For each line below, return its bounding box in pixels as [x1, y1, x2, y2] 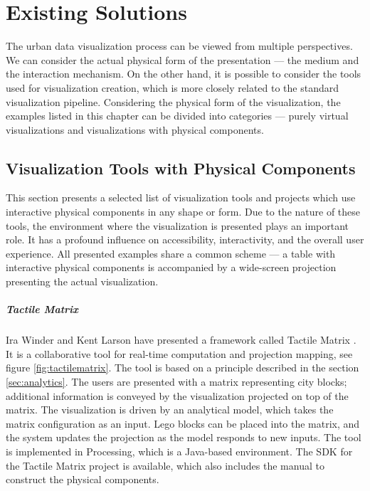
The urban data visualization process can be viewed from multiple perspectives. [6, 38, 353, 53]
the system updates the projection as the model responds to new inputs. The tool [6, 430, 361, 445]
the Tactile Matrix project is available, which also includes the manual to [6, 458, 324, 472]
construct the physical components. [6, 472, 159, 487]
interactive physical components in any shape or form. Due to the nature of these [6, 204, 361, 219]
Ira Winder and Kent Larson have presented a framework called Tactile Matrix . [6, 332, 356, 347]
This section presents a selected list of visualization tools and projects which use [6, 190, 356, 205]
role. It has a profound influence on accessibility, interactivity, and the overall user [6, 232, 364, 247]
